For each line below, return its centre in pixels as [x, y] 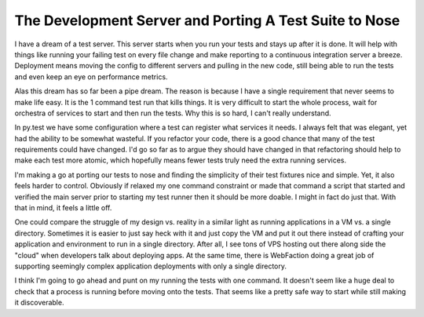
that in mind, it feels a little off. [63, 208]
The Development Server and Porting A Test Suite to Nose [207, 20]
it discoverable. [39, 303]
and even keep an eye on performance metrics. [91, 77]
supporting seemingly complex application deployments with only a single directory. [150, 266]
